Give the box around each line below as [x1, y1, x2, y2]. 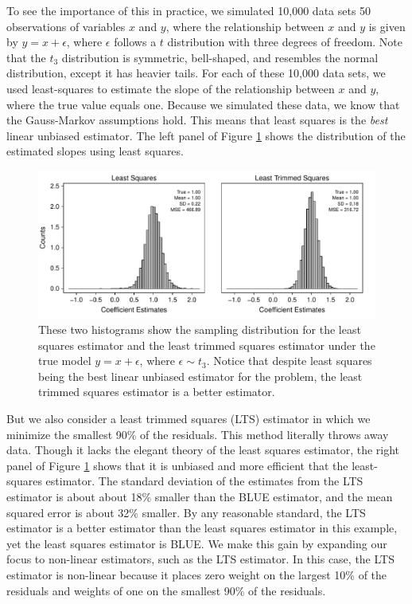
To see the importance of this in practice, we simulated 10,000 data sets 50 [6, 2, 371, 18]
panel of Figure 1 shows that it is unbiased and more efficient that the [6, 457, 348, 473]
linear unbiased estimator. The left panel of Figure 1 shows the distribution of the [6, 127, 406, 143]
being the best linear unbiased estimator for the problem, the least [38, 367, 363, 384]
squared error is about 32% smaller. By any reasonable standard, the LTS [6, 504, 366, 520]
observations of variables [6, 18, 126, 34]
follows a [114, 33, 157, 50]
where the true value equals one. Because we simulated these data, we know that [6, 96, 400, 112]
